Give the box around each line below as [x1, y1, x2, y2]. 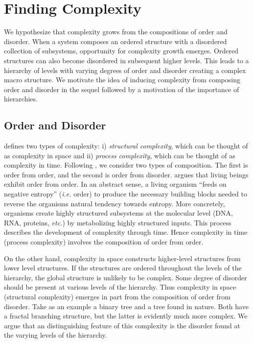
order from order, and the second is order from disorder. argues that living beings [4, 169, 249, 179]
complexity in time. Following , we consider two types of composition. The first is [4, 160, 248, 170]
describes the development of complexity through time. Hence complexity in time [4, 227, 248, 237]
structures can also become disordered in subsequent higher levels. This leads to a [4, 55, 249, 65]
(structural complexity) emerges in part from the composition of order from [4, 291, 230, 301]
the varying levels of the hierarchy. [4, 330, 107, 340]
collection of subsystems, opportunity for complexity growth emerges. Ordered [4, 46, 238, 56]
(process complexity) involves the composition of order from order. [4, 237, 204, 247]
